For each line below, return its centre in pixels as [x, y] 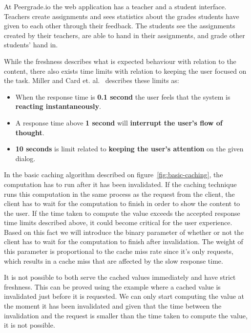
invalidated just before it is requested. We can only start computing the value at [124, 296]
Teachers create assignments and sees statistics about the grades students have [122, 16]
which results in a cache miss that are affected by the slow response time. [114, 260]
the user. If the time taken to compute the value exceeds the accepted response [122, 213]
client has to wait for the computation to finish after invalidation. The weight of [124, 241]
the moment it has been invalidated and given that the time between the [113, 306]
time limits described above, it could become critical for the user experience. [118, 222]
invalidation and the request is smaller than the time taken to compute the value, [126, 315]
